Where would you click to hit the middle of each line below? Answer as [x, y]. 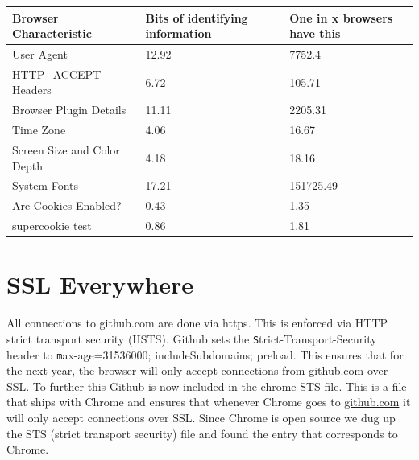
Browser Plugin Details [69, 110]
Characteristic [52, 33]
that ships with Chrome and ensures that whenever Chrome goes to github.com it [209, 402]
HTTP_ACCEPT [57, 74]
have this [315, 33]
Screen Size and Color [66, 149]
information [178, 33]
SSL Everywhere [100, 284]
